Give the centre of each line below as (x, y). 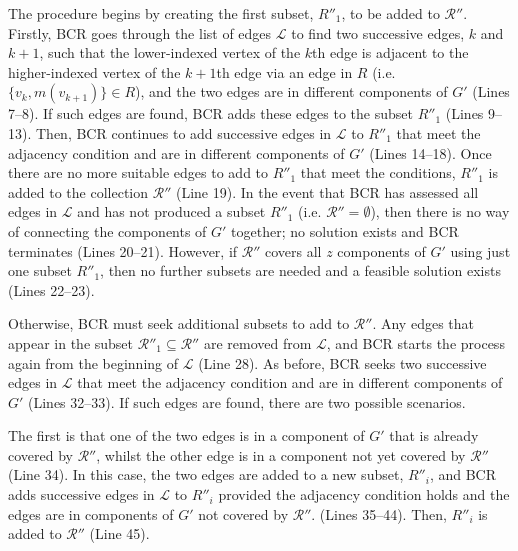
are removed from (257, 342)
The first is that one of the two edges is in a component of (186, 435)
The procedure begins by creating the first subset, (161, 13)
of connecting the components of (107, 230)
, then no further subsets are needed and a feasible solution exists (300, 270)
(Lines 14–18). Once (430, 152)
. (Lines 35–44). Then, (379, 513)
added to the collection (78, 191)
